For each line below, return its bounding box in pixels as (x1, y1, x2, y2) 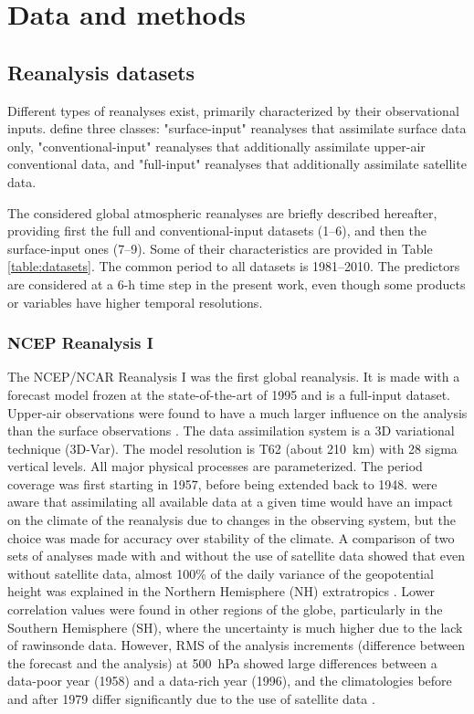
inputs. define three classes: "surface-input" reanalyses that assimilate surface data (7, 119, 467, 138)
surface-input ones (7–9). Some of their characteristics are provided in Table (7, 238, 433, 257)
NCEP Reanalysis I (7, 331, 153, 354)
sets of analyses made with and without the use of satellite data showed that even (7, 546, 465, 565)
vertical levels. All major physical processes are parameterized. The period (7, 457, 423, 476)
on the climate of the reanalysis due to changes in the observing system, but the (7, 510, 456, 530)
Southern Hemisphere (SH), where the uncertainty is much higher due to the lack (7, 617, 463, 636)
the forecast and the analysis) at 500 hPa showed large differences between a (7, 653, 437, 672)
